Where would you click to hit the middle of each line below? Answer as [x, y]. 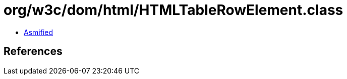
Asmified [39, 32]
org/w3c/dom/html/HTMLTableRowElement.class [173, 10]
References [33, 51]
